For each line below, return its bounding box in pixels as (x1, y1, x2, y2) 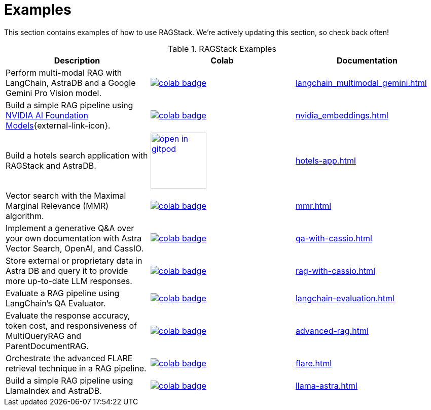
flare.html (295, 358, 332, 368)
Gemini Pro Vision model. (6, 87, 102, 98)
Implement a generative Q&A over (6, 223, 134, 233)
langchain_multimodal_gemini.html (295, 77, 427, 88)
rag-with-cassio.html (295, 265, 376, 276)
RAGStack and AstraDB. (6, 160, 96, 171)
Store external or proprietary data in (6, 255, 142, 266)
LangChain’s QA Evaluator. (6, 298, 106, 308)
